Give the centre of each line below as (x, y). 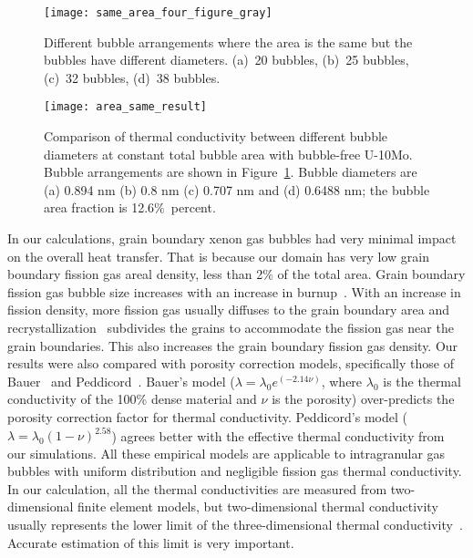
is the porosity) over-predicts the (363, 399)
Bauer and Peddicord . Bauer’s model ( (121, 381)
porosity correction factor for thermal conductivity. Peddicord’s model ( (207, 417)
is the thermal (422, 381)
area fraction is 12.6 (99, 207)
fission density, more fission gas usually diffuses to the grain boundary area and (229, 310)
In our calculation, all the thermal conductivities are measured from (197, 488)
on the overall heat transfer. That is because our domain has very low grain (218, 256)
